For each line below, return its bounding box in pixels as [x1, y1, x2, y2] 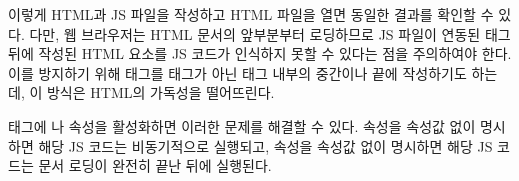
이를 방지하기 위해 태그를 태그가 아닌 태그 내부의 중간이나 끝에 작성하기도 [8, 62, 467, 83]
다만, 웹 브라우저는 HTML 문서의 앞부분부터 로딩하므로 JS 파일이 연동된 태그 [29, 23, 511, 44]
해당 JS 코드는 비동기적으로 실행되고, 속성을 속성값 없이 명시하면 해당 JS [38, 135, 493, 156]
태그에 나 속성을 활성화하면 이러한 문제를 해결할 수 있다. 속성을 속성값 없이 [8, 115, 476, 136]
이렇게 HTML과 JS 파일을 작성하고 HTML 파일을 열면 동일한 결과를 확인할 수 [8, 4, 494, 24]
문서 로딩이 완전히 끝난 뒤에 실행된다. [38, 155, 272, 176]
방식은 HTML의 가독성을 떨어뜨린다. [46, 82, 275, 103]
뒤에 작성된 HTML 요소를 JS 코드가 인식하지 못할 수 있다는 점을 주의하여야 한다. [8, 43, 512, 64]
